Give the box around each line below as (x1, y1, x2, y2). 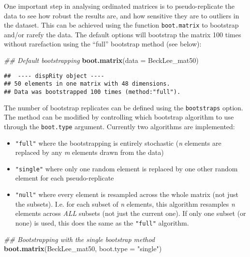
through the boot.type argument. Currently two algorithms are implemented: (4, 121, 235, 131)
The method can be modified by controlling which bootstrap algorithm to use (4, 112, 234, 122)
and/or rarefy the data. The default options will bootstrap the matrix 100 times (4, 29, 241, 39)
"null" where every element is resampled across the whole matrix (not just (15, 189, 238, 199)
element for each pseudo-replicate (15, 173, 114, 183)
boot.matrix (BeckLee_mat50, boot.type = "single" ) (4, 243, 162, 254)
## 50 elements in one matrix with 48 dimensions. (4, 80, 170, 88)
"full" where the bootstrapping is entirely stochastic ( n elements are (15, 137, 221, 148)
